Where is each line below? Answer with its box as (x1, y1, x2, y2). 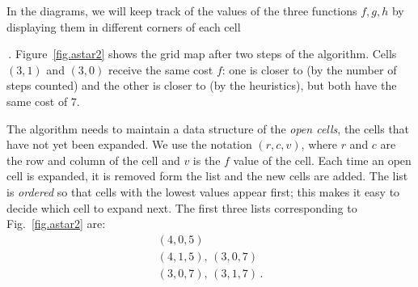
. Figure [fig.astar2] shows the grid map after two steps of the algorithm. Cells (8, 45, 397, 62)
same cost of (6, 92, 68, 109)
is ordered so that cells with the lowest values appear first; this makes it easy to (6, 183, 400, 200)
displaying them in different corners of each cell (6, 18, 241, 35)
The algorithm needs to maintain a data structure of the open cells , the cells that (6, 120, 410, 137)
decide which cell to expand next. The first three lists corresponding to (6, 199, 357, 216)
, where (301, 136, 337, 153)
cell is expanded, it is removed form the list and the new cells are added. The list (6, 167, 408, 184)
